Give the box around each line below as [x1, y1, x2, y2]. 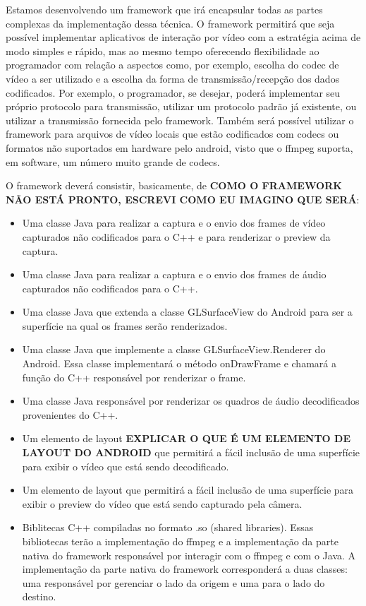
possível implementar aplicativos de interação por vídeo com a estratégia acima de [6, 30, 361, 44]
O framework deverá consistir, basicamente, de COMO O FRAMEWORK [6, 178, 342, 193]
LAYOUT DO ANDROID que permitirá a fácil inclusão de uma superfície [22, 445, 360, 460]
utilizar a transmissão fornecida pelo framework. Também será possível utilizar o [6, 112, 354, 127]
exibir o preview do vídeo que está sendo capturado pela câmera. [22, 496, 303, 511]
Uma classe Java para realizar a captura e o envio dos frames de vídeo [22, 215, 326, 230]
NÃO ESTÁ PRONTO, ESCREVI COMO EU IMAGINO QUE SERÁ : [6, 191, 360, 206]
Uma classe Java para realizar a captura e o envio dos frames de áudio [22, 267, 327, 282]
